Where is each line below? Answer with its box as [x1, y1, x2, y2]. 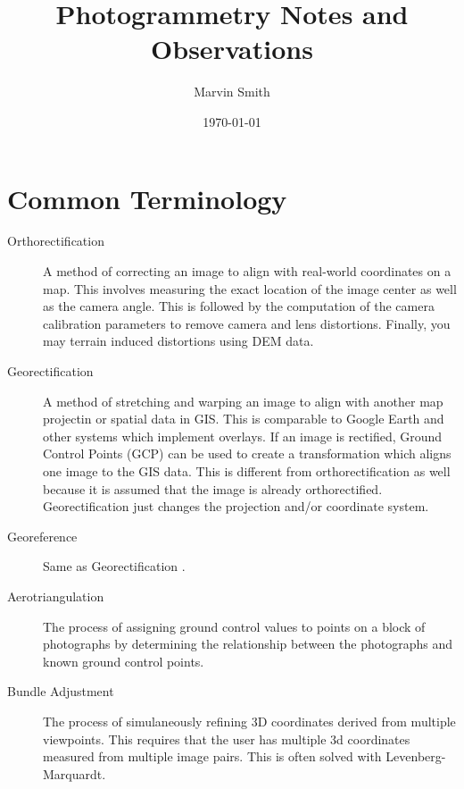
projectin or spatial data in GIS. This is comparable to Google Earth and [43, 409, 444, 428]
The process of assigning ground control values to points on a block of [43, 617, 426, 635]
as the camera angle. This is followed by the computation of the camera [43, 297, 435, 315]
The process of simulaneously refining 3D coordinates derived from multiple [43, 711, 456, 730]
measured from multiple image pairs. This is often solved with [43, 747, 382, 766]
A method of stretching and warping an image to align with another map [43, 391, 443, 410]
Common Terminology [7, 180, 287, 216]
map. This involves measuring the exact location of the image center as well [43, 279, 457, 298]
